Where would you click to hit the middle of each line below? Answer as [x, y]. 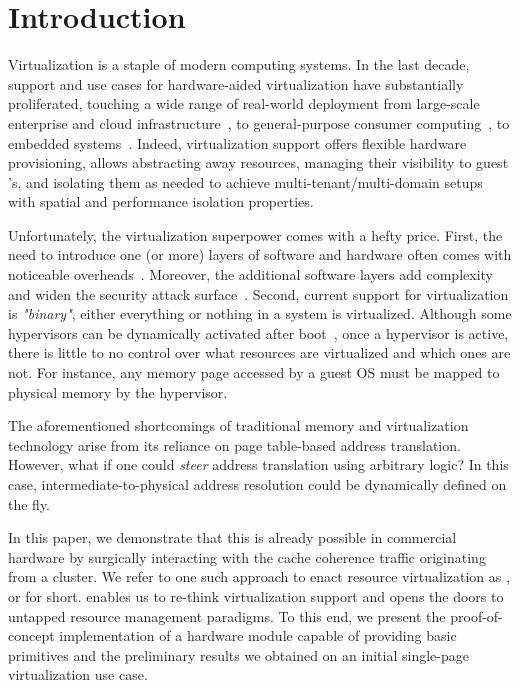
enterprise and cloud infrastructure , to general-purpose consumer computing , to [259, 122]
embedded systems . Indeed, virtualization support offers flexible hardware [237, 142]
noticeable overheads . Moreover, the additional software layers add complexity [250, 274]
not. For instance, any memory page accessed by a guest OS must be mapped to [254, 372]
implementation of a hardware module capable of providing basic [258, 635]
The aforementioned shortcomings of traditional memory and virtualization [238, 425]
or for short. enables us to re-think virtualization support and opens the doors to [256, 595]
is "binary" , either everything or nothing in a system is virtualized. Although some [260, 313]
